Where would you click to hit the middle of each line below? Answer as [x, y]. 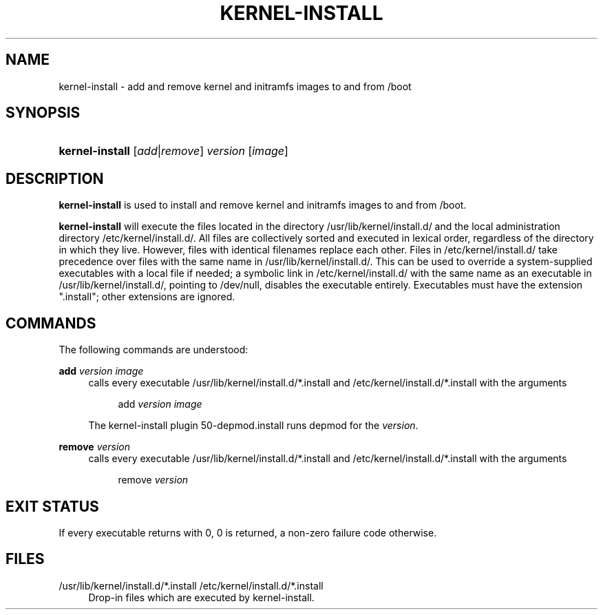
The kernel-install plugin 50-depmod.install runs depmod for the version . [253, 426]
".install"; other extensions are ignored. [147, 297]
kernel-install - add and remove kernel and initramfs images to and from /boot [235, 86]
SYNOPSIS [43, 113]
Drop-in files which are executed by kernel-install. [201, 597]
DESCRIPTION [55, 178]
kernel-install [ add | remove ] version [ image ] [173, 151]
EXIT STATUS [52, 506]
